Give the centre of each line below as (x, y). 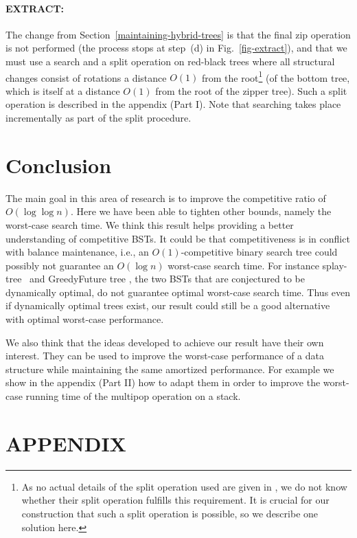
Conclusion (59, 165)
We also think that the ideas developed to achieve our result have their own (165, 342)
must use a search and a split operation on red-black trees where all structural (170, 61)
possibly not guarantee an (60, 265)
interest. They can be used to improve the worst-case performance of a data (165, 356)
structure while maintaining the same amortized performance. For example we (170, 369)
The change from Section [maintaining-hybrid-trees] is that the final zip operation (178, 34)
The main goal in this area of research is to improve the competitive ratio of (166, 198)
